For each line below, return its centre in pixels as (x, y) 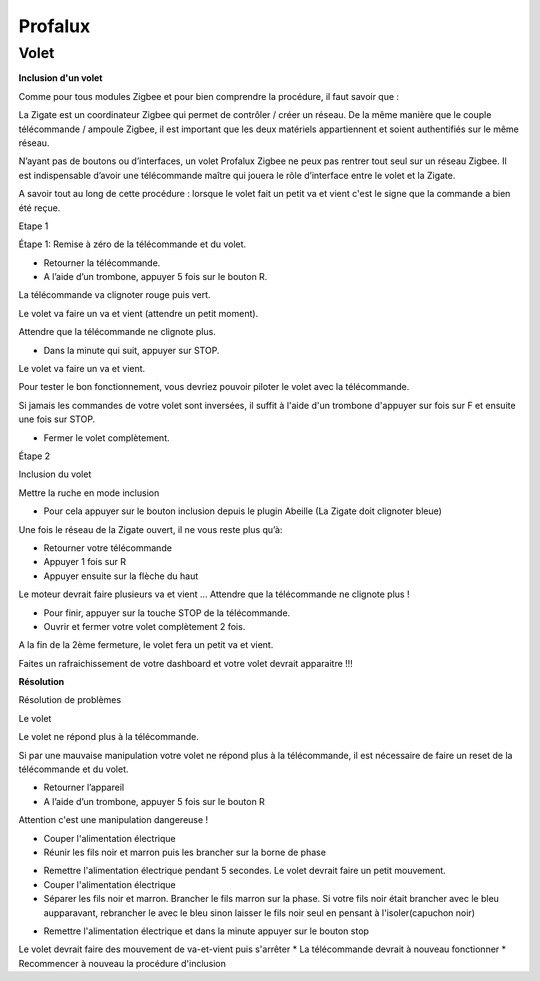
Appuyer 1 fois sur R (85, 562)
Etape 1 (33, 226)
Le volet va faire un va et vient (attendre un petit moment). (138, 313)
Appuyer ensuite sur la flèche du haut (121, 576)
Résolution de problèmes (70, 700)
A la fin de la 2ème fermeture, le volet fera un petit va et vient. (146, 645)
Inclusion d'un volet (60, 78)
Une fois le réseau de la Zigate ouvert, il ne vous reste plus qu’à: (150, 529)
